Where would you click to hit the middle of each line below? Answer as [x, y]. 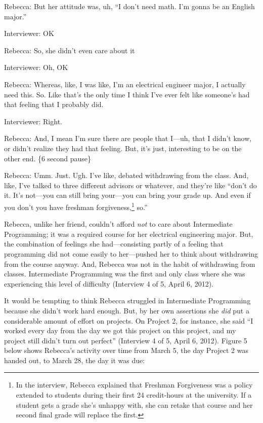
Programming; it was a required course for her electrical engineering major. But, [129, 234]
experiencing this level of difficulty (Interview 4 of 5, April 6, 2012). [109, 283]
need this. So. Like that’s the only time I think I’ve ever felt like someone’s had [127, 94]
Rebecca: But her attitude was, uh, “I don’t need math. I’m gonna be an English [129, 6]
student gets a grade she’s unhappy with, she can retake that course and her [134, 404]
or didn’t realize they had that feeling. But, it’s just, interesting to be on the [123, 148]
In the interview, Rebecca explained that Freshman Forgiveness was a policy [134, 385]
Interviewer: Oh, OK [36, 67]
